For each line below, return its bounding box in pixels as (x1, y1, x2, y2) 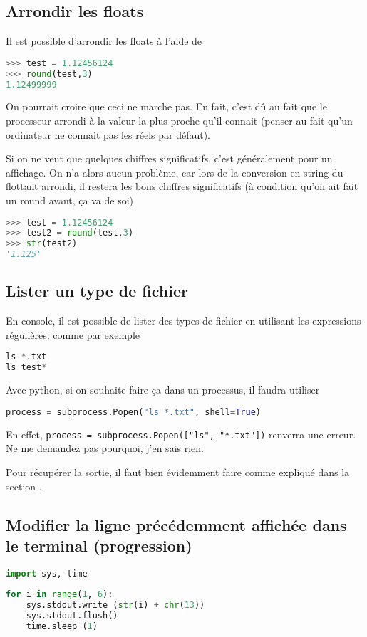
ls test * (6, 362, 47, 373)
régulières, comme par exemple (6, 327, 140, 342)
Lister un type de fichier (6, 280, 188, 302)
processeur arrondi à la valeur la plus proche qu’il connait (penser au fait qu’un (6, 113, 353, 128)
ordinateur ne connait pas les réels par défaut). (6, 127, 211, 142)
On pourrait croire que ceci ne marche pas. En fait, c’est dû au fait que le (6, 99, 327, 114)
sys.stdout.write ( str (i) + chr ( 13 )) (26, 600, 205, 611)
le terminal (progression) (6, 534, 192, 556)
